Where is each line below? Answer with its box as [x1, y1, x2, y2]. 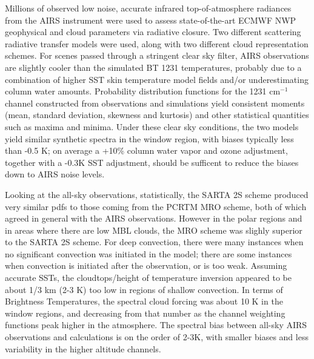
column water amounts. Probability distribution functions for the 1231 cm [5, 85, 281, 97]
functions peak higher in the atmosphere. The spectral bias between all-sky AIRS [5, 318, 307, 331]
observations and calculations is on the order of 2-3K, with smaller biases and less [5, 331, 309, 343]
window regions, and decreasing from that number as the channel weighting [5, 306, 286, 319]
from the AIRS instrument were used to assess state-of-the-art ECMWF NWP [5, 13, 296, 26]
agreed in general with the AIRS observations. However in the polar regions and [5, 212, 302, 225]
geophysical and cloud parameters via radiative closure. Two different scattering [5, 25, 301, 38]
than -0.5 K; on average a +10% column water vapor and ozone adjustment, [5, 144, 288, 157]
